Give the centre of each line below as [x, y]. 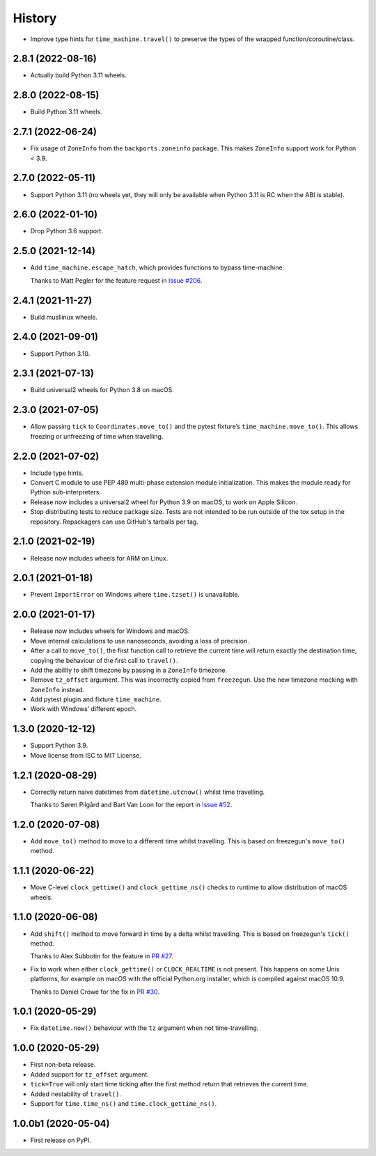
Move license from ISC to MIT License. [86, 755]
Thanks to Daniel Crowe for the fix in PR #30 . [95, 992]
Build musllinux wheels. [64, 317]
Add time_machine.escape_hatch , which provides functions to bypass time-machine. [157, 267]
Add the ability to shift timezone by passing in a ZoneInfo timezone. [129, 670]
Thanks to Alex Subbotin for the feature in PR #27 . [102, 956]
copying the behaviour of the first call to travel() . [104, 660]
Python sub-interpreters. [65, 492]
